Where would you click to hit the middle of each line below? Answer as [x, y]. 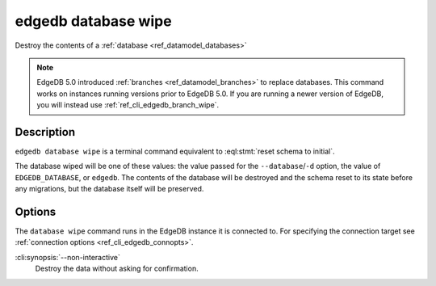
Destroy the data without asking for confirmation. [117, 269]
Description [45, 132]
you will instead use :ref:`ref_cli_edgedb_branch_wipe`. [128, 105]
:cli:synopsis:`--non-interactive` [67, 257]
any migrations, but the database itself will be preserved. [109, 189]
